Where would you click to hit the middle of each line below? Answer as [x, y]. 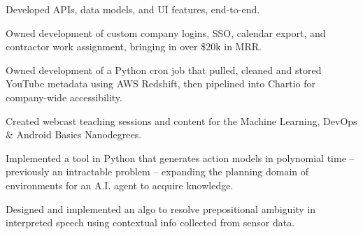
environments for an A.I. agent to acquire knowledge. [120, 185]
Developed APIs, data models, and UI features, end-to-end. [133, 9]
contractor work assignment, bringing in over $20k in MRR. [134, 46]
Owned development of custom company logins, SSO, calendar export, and [166, 32]
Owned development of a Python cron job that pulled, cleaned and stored [164, 70]
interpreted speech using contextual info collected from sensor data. [150, 222]
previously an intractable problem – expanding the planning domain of [157, 171]
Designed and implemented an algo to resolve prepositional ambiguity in [161, 209]
